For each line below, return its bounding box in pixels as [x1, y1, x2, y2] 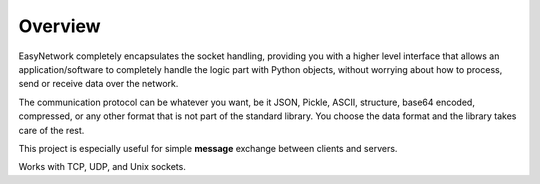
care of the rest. [18, 124, 85, 136]
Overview [18, 15, 101, 37]
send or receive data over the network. [18, 78, 179, 90]
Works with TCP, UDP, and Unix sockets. [18, 161, 187, 173]
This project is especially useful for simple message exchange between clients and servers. [18, 142, 398, 154]
